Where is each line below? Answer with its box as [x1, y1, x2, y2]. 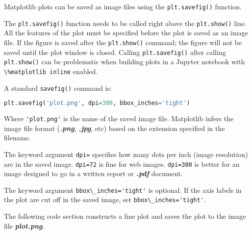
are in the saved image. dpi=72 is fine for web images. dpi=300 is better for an [4, 158, 240, 169]
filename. [4, 132, 31, 143]
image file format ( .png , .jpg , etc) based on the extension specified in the [4, 123, 225, 133]
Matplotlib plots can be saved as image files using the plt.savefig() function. [4, 1, 242, 11]
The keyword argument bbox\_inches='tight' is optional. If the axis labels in [4, 184, 242, 195]
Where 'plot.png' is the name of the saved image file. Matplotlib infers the [4, 113, 234, 124]
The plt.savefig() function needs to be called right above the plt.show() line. [4, 18, 247, 28]
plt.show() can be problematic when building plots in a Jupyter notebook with [4, 56, 245, 67]
